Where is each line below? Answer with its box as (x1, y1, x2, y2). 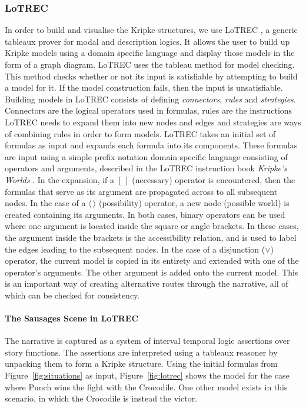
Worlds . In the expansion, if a (5, 173, 115, 185)
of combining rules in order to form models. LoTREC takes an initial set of (5, 127, 276, 140)
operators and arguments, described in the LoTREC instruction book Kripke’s (5, 162, 288, 174)
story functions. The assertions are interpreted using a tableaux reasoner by (5, 346, 278, 358)
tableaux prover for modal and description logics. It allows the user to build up (5, 35, 290, 47)
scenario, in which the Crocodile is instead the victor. (5, 392, 198, 404)
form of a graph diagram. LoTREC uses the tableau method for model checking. (5, 58, 295, 70)
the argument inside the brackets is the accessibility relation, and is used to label (5, 231, 297, 243)
